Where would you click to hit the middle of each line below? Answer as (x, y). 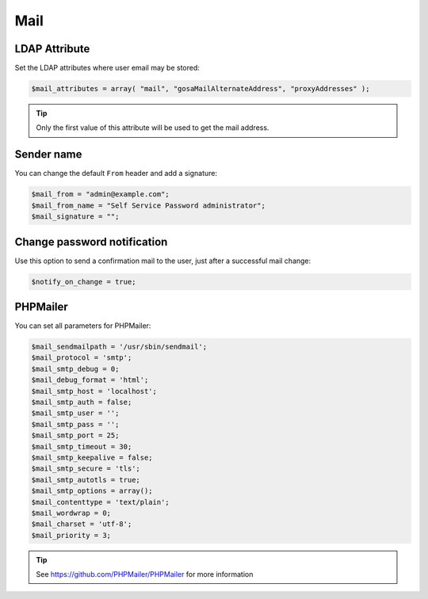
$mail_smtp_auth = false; (82, 403)
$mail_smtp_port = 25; (75, 435)
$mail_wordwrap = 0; (71, 513)
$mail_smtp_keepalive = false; (92, 457)
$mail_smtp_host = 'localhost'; (94, 391)
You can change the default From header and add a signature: (116, 174)
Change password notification (91, 242)
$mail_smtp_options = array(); (92, 491)
